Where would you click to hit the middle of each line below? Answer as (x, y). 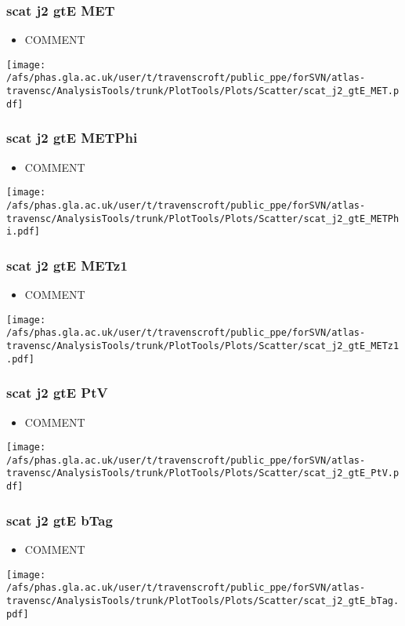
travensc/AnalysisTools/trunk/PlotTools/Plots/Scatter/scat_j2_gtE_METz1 (203, 346)
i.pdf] (23, 232)
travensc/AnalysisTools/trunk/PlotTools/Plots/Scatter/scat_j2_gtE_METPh (203, 218)
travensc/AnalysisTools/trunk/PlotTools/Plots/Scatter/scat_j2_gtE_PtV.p (203, 473)
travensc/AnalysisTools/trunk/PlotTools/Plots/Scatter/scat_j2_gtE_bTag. (203, 601)
